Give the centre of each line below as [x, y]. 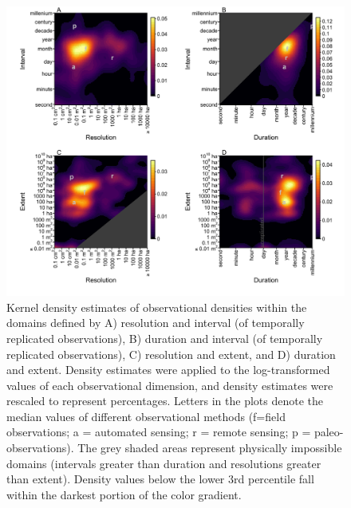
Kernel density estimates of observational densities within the [157, 307]
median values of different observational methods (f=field [146, 416]
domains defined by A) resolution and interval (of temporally [156, 323]
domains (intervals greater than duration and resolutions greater [164, 463]
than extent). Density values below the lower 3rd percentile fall [160, 479]
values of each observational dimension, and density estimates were [170, 385]
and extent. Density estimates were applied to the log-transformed [168, 370]
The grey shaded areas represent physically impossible [210, 448]
